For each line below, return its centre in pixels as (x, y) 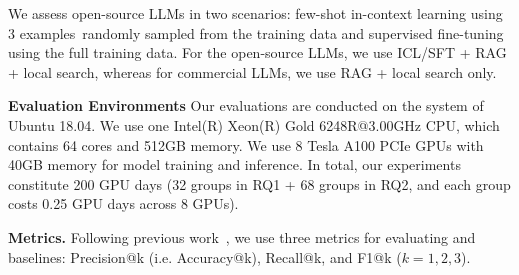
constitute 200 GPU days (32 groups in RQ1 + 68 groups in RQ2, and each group (259, 183)
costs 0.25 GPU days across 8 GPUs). (123, 203)
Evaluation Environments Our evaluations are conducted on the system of (246, 105)
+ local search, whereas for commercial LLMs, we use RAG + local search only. (252, 71)
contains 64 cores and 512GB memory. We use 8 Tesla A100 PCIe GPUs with (246, 144)
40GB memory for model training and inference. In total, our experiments (234, 164)
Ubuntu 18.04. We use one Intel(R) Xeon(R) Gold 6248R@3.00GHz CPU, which (254, 124)
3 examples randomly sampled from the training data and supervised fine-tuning (256, 32)
